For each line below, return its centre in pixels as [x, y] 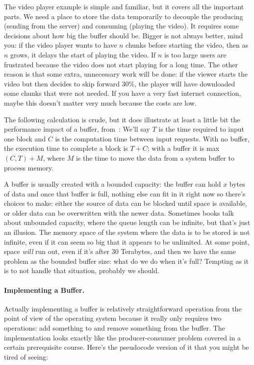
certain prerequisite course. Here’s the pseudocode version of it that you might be [127, 347]
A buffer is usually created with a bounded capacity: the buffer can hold [113, 184]
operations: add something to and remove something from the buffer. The [114, 328]
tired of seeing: [26, 356]
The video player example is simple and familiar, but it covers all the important [124, 6]
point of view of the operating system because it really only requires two [113, 318]
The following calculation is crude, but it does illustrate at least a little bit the [122, 119]
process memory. [29, 167]
